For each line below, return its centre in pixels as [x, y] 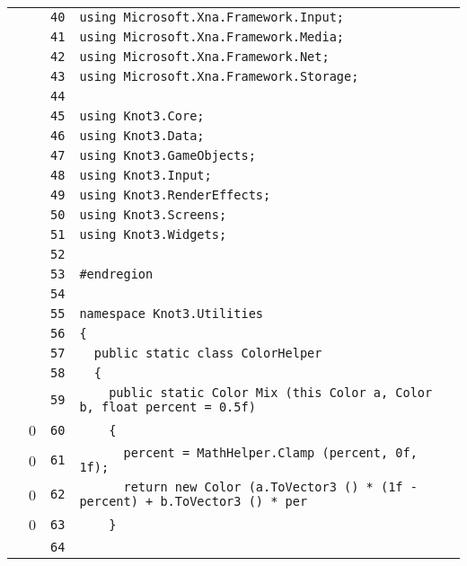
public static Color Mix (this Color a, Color [271, 393]
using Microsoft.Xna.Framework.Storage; [219, 76]
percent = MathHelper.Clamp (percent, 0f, [270, 453]
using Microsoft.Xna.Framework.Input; [212, 17]
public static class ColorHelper [208, 353]
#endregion [116, 274]
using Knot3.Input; [145, 175]
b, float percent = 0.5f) [167, 407]
